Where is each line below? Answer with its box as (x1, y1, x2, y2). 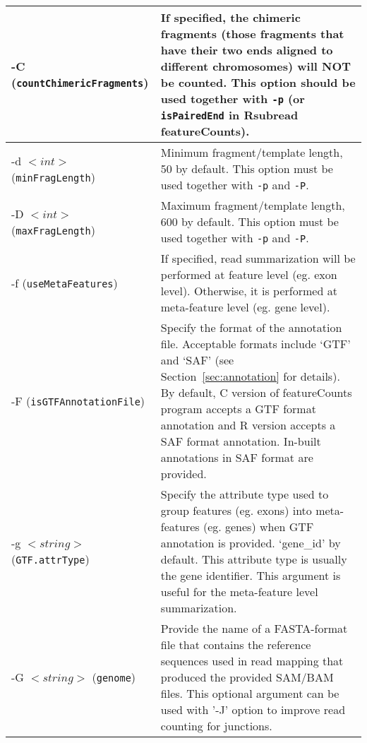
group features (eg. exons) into (160, 502, 312, 518)
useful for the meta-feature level (160, 583, 318, 600)
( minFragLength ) (11, 168, 95, 185)
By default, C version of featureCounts (160, 384, 352, 400)
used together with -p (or (160, 90, 305, 107)
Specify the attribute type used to (160, 486, 329, 502)
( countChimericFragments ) (11, 74, 149, 90)
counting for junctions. (160, 718, 272, 734)
